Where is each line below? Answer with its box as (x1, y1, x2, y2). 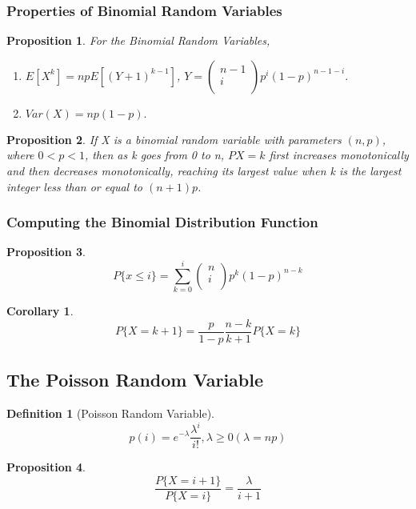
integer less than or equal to (6, 178, 142, 194)
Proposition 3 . (6, 243, 86, 260)
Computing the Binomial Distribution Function (6, 212, 318, 232)
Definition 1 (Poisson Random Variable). (6, 404, 214, 421)
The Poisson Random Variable (6, 367, 264, 392)
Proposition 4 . (6, 459, 86, 475)
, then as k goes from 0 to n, (84, 146, 224, 163)
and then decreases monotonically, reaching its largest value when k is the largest (6, 162, 402, 178)
